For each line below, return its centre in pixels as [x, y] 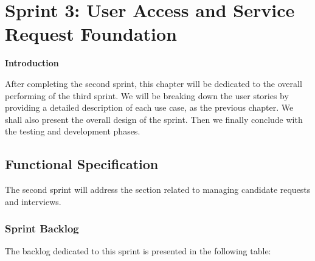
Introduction [32, 63]
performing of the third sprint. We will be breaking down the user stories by [147, 95]
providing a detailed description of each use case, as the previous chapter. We [149, 107]
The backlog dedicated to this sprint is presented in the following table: [138, 251]
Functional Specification [82, 164]
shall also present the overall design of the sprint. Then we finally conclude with [154, 119]
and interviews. [33, 201]
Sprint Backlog [42, 228]
